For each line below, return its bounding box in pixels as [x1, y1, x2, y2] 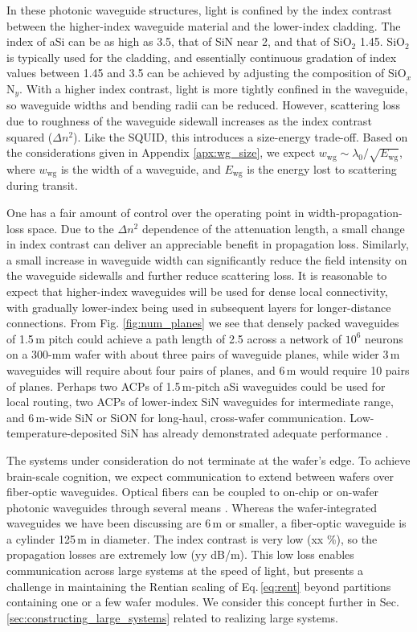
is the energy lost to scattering [247, 160, 397, 177]
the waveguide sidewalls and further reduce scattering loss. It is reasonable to [6, 267, 387, 284]
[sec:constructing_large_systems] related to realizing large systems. [6, 609, 338, 626]
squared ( [6, 128, 53, 145]
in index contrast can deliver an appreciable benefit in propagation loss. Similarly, [6, 236, 409, 252]
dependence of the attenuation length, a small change [141, 220, 405, 236]
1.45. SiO [359, 33, 405, 50]
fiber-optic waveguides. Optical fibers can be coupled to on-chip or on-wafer [6, 483, 379, 500]
